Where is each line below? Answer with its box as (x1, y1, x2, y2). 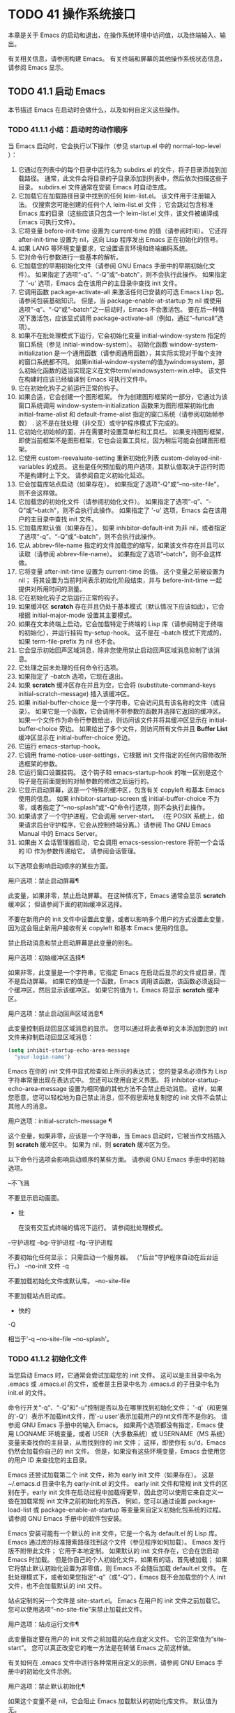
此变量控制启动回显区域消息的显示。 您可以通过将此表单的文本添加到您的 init (8, 1025, 228, 1033)
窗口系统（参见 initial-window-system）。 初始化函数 (17, 340, 168, 349)
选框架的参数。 (17, 760, 61, 768)
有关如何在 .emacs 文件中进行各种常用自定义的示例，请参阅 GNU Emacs (8, 1658, 215, 1667)
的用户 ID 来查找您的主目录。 (8, 1456, 91, 1464)
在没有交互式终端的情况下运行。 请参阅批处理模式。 (17, 1223, 167, 1231)
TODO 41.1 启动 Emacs (8, 85, 105, 98)
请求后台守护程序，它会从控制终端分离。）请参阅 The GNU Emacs (24, 821, 211, 829)
